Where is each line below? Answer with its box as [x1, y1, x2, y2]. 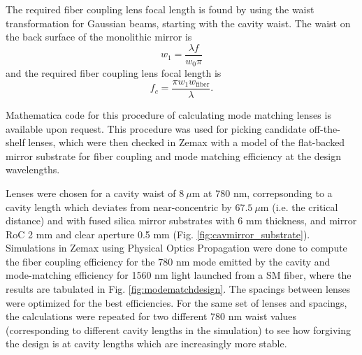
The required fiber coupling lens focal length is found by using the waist [6, 2, 314, 16]
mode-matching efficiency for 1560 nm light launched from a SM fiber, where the [6, 268, 352, 282]
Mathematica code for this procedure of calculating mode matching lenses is [6, 107, 331, 122]
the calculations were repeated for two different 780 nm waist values [6, 309, 297, 324]
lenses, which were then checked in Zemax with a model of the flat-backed [28, 135, 345, 150]
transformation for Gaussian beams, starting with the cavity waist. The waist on [6, 15, 351, 30]
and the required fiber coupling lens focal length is [6, 66, 222, 80]
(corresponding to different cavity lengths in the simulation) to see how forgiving [6, 322, 351, 337]
